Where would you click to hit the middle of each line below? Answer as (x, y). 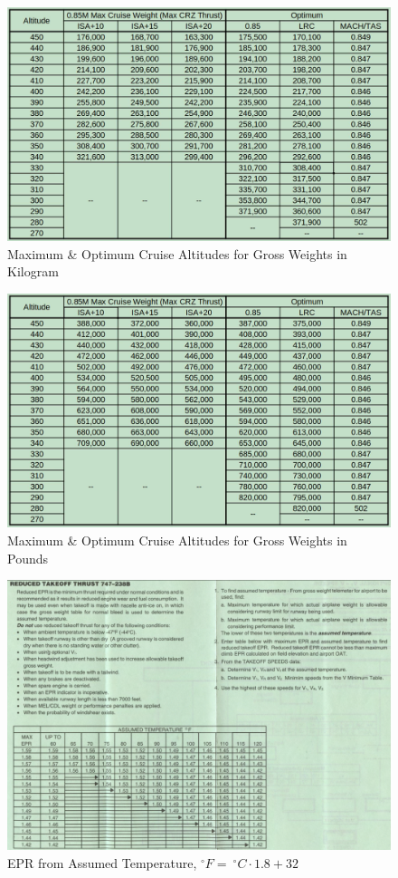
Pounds (28, 558)
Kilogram (33, 271)
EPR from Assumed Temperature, (102, 862)
